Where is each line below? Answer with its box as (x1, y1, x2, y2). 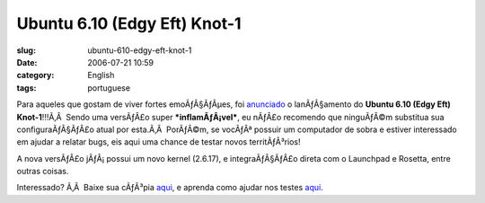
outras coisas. (16, 166, 69, 177)
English (87, 70, 115, 81)
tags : (16, 82, 37, 93)
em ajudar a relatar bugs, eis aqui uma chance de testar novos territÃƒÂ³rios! (16, 137, 301, 147)
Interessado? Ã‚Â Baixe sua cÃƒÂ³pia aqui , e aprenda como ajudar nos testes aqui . (16, 182, 323, 193)
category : (16, 70, 55, 81)
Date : (16, 57, 38, 67)
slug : (16, 45, 36, 56)
